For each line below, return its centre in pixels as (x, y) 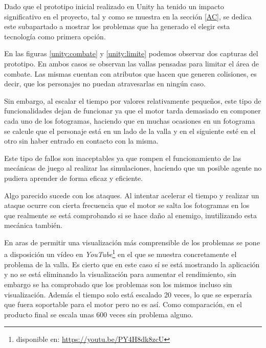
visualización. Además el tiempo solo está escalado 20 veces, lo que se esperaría (128, 294)
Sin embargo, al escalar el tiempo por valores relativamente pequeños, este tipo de (133, 100)
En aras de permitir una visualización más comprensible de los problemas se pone (132, 242)
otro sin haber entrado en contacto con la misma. (81, 141)
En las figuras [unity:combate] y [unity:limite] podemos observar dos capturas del (131, 53)
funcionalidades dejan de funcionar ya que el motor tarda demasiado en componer (132, 111)
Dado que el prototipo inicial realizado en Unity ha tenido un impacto (114, 6)
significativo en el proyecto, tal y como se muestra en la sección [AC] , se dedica (128, 16)
